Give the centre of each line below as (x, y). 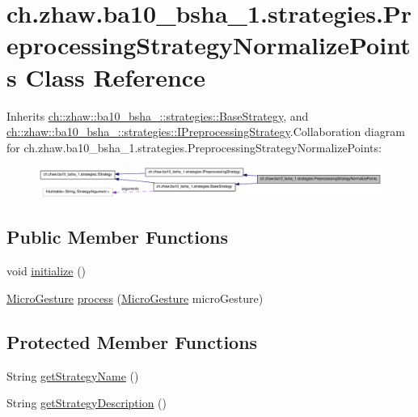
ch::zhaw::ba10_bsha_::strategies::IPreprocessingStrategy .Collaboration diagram (206, 132)
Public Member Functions (117, 237)
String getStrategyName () (73, 375)
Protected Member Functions (132, 341)
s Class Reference (106, 77)
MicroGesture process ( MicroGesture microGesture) (135, 298)
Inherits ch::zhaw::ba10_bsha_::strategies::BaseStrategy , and (158, 115)
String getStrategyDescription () (87, 403)
